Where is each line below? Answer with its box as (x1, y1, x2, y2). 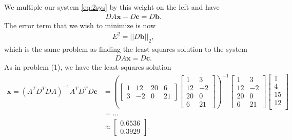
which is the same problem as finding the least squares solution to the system (4, 43, 247, 54)
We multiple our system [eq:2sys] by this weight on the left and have (4, 2, 220, 12)
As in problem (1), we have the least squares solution (4, 62, 171, 72)
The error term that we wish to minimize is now (4, 19, 156, 30)
